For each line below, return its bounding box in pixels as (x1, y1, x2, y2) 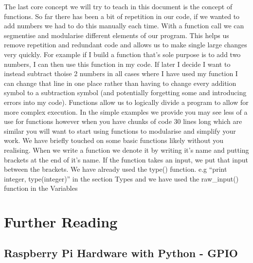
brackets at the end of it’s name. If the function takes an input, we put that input (4, 154, 248, 164)
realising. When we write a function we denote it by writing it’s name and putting (4, 144, 249, 155)
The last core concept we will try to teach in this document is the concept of (4, 1, 233, 11)
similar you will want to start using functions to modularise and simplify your (4, 125, 236, 136)
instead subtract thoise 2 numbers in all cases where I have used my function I (4, 68, 238, 79)
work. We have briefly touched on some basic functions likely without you (4, 135, 224, 145)
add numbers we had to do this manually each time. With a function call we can (4, 20, 244, 31)
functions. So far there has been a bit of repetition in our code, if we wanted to (4, 11, 240, 21)
